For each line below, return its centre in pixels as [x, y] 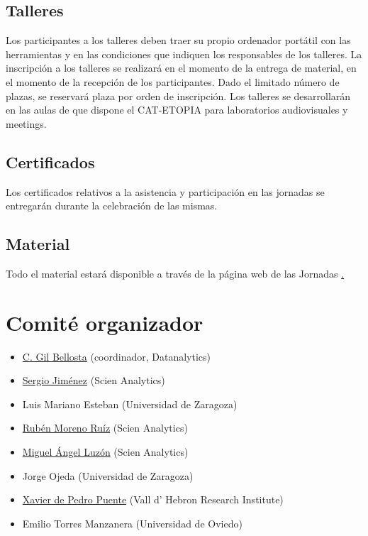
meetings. [26, 123]
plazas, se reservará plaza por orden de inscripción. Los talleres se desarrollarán [178, 95]
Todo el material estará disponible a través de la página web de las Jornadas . [175, 273]
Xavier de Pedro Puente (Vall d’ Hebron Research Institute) [153, 499]
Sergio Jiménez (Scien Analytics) [94, 380]
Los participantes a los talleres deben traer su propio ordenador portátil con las [178, 40]
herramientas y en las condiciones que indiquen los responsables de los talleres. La [184, 54]
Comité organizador [105, 322]
